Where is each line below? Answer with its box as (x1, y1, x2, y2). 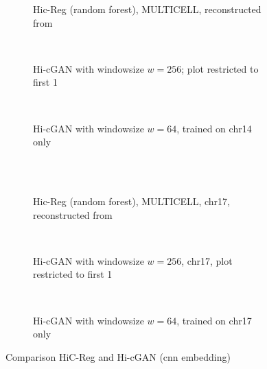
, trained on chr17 (176, 313, 252, 327)
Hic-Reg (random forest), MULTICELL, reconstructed (33, 2, 262, 16)
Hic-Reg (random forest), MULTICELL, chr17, (33, 193, 230, 208)
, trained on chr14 (176, 121, 252, 135)
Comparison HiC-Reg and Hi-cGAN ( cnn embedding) (5, 349, 231, 364)
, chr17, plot (181, 253, 233, 267)
